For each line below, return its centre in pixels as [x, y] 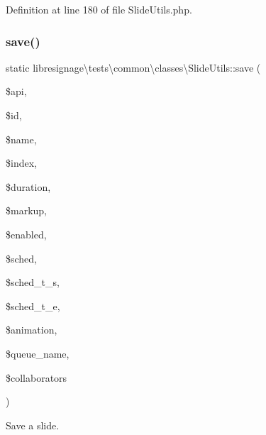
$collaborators [37, 377]
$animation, [32, 330]
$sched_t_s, [33, 282]
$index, [21, 163]
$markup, [27, 210]
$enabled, [26, 234]
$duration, [28, 186]
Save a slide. [33, 425]
